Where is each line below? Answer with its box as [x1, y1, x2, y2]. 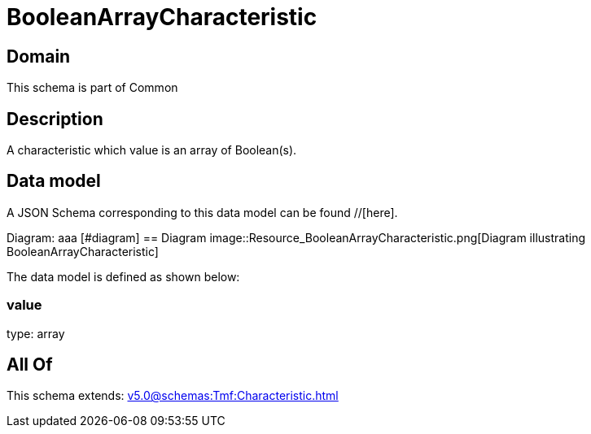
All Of [7, 354, 53, 375]
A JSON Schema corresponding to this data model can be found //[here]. [7, 205, 398, 219]
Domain [7, 46, 71, 67]
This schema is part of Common [7, 80, 178, 95]
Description [7, 108, 103, 129]
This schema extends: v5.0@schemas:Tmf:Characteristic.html [7, 388, 339, 403]
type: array [7, 326, 65, 341]
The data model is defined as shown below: [7, 269, 240, 284]
